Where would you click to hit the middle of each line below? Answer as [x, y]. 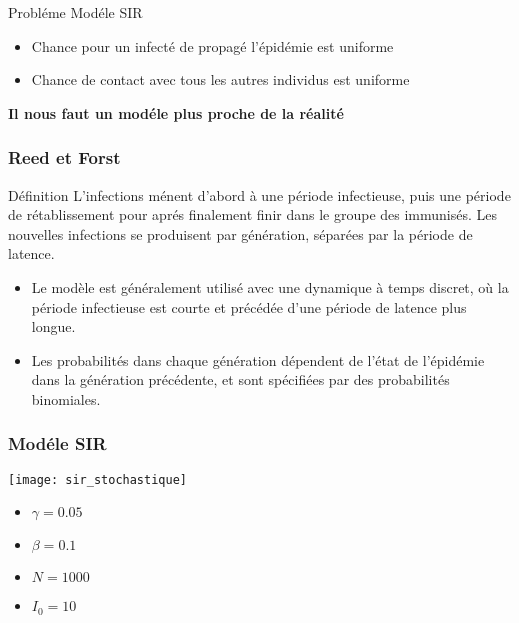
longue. [53, 326]
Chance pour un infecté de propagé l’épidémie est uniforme [212, 45]
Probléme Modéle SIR [75, 12]
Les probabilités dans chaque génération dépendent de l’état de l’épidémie [258, 359]
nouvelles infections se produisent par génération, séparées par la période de [240, 233]
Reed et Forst [64, 157]
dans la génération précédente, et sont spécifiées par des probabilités [240, 379]
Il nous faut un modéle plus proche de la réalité [176, 112]
